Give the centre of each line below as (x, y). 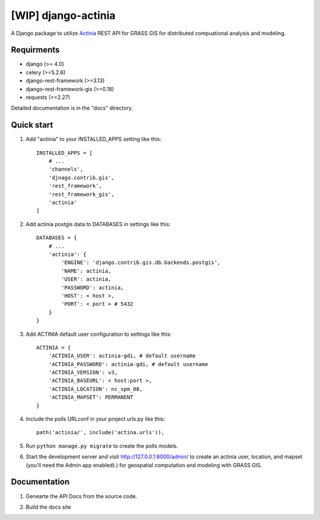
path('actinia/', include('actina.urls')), (100, 433)
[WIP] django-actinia (63, 15)
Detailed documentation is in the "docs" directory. (72, 108)
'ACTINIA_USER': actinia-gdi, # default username (122, 356)
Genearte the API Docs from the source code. (81, 496)
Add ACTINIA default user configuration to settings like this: (99, 334)
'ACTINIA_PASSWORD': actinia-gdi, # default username (128, 364)
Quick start (32, 125)
